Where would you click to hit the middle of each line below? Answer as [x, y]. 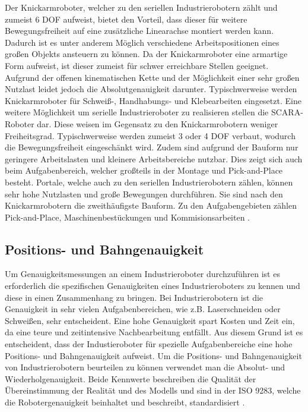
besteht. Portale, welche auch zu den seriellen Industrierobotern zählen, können [149, 182]
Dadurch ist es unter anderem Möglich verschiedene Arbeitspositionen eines [142, 42]
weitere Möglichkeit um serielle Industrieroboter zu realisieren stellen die [137, 112]
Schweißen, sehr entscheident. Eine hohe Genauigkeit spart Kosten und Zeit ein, [150, 320]
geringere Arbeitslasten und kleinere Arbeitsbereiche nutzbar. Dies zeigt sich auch [154, 158]
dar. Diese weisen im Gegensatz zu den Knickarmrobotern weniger [158, 123]
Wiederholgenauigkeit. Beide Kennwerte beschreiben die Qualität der [131, 378]
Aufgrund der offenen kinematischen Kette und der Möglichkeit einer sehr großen [152, 77]
